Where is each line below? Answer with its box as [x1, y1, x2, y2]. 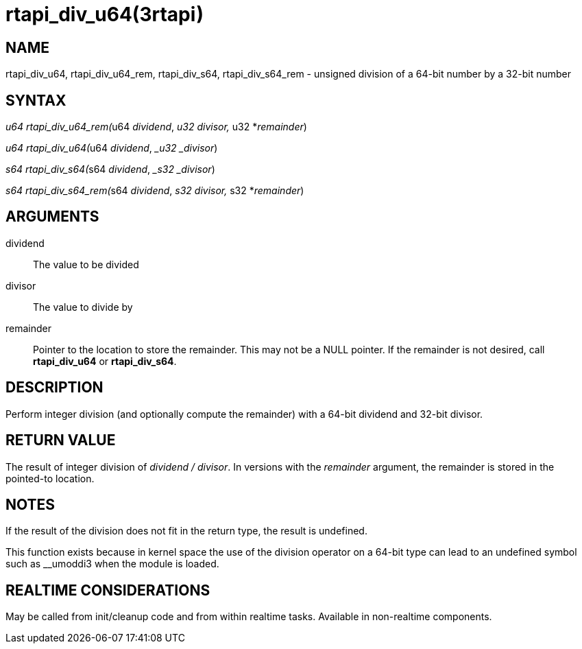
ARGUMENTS [5, 208, 99, 226]
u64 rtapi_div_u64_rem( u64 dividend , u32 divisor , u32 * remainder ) [5, 121, 307, 133]
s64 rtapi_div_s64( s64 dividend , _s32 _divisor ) [5, 163, 215, 176]
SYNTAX [5, 91, 66, 109]
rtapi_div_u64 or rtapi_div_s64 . [33, 355, 177, 367]
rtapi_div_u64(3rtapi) [5, 3, 204, 26]
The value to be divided [33, 258, 139, 270]
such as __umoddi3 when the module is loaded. [5, 558, 219, 570]
